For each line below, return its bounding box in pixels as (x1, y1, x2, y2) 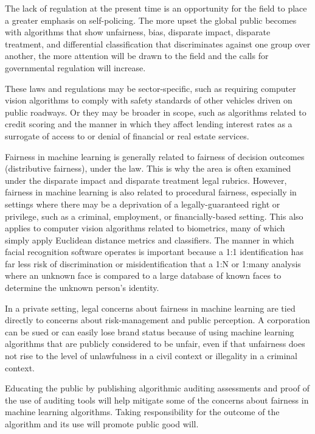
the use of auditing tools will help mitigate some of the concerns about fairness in (5, 393, 309, 406)
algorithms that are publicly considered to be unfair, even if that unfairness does (5, 337, 305, 350)
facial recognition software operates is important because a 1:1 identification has (5, 245, 303, 258)
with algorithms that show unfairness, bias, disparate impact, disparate (5, 26, 271, 38)
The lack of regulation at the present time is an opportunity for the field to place (5, 2, 307, 14)
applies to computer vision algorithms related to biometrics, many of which (5, 222, 285, 234)
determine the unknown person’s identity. (5, 281, 159, 294)
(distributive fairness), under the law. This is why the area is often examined (5, 162, 291, 175)
